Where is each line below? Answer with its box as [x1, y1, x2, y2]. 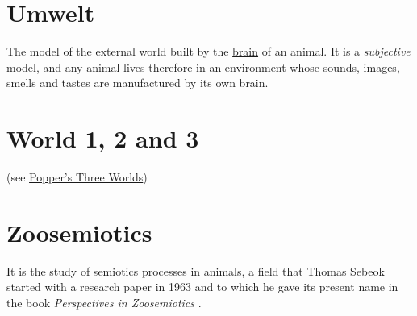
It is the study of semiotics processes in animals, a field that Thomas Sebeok [6, 262, 385, 279]
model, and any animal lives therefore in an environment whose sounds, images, [6, 58, 400, 75]
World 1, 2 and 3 [6, 122, 199, 155]
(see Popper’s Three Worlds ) [6, 168, 148, 185]
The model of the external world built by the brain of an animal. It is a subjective [6, 43, 411, 60]
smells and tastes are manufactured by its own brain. [6, 74, 269, 91]
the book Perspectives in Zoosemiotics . [6, 293, 202, 310]
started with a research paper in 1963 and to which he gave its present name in [6, 278, 398, 295]
